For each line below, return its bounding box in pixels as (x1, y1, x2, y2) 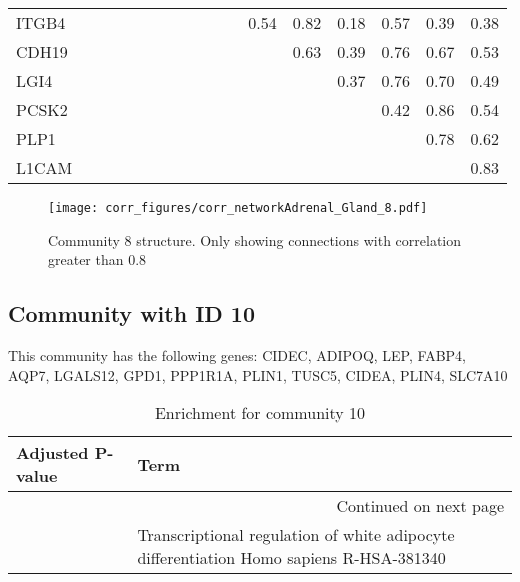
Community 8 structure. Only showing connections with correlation (48, 229, 462, 250)
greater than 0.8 (48, 249, 147, 270)
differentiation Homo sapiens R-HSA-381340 (137, 546, 446, 570)
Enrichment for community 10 (154, 401, 366, 425)
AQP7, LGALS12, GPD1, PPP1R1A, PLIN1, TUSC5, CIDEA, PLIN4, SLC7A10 (8, 364, 508, 385)
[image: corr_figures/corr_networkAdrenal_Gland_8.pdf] (48, 201, 428, 215)
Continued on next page (336, 494, 504, 518)
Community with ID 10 (8, 298, 256, 329)
